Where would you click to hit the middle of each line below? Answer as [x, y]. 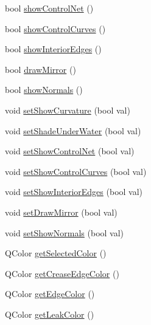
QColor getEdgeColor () [50, 294]
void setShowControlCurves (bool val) [76, 171]
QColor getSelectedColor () [56, 253]
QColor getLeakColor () [50, 314]
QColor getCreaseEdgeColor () [62, 273]
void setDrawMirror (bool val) [61, 212]
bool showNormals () [44, 90]
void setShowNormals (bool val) [65, 232]
